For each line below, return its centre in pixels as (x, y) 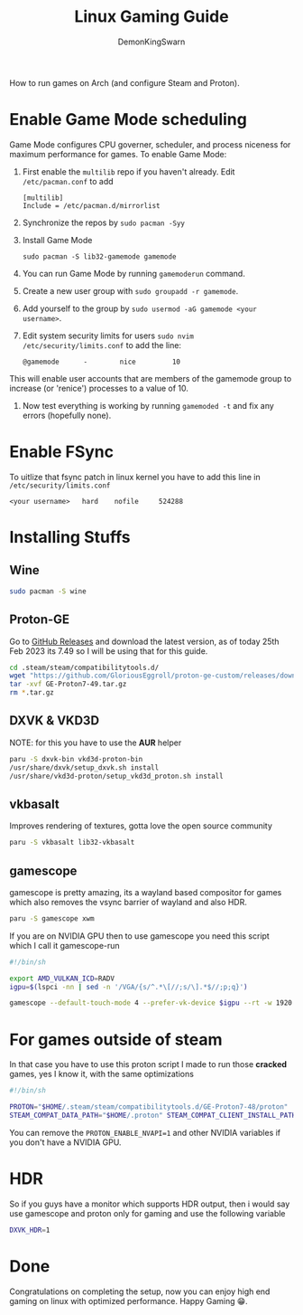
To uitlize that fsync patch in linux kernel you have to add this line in (135, 477)
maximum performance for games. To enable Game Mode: (118, 154)
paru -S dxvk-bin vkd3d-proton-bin (76, 759)
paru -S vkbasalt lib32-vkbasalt (72, 843)
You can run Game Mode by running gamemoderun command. (133, 273)
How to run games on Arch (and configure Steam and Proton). (125, 82)
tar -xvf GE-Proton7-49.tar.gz (68, 685)
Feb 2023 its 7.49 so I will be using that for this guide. (109, 651)
